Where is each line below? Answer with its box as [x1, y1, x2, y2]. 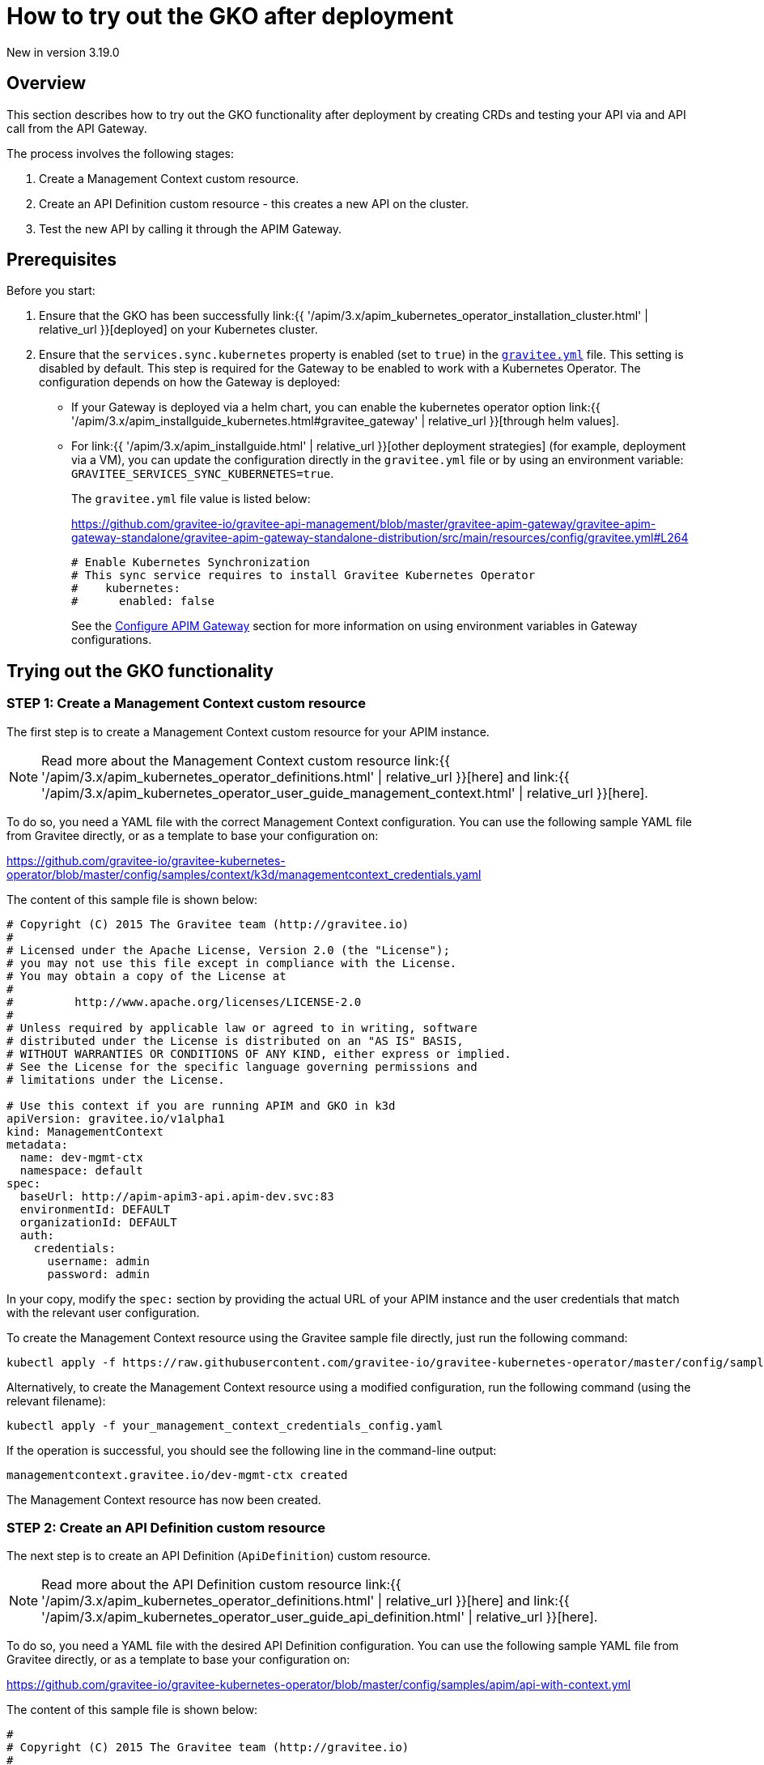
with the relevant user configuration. [6, 1305, 200, 1319]
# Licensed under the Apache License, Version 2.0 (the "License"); [6, 943, 450, 957]
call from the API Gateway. [6, 121, 147, 135]
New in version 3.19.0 [6, 45, 120, 59]
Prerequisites [6, 249, 117, 271]
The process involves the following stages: [6, 146, 235, 160]
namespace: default [19, 1163, 143, 1177]
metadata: [6, 1137, 68, 1151]
